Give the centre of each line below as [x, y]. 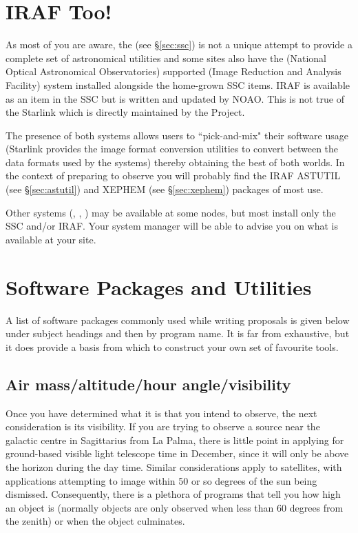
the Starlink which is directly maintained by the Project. [125, 112]
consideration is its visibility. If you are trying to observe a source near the [163, 426]
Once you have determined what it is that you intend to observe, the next [161, 413]
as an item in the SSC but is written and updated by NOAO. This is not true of [175, 98]
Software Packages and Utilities [159, 286]
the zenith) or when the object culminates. [95, 521]
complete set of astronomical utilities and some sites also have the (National [166, 58]
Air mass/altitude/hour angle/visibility [148, 384]
